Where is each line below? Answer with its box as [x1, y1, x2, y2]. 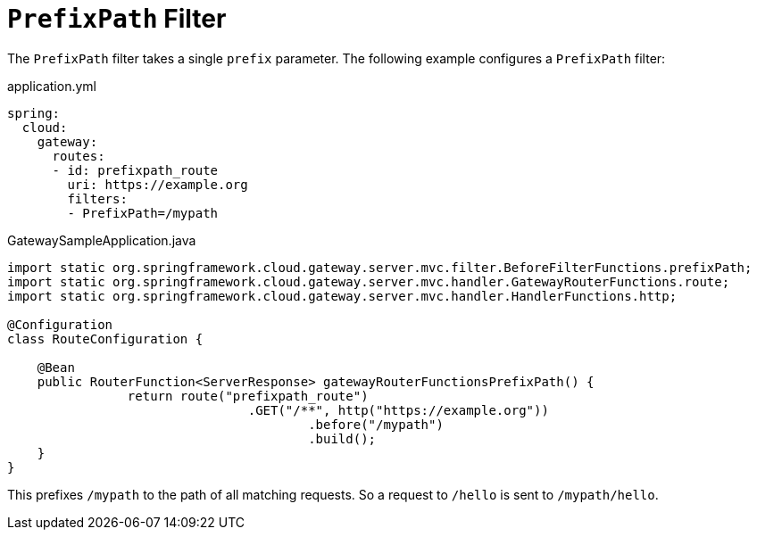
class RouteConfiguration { [7, 331, 204, 346]
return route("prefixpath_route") [127, 388, 369, 403]
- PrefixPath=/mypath [67, 205, 219, 220]
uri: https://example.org [67, 177, 248, 192]
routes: [52, 148, 105, 163]
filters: [67, 191, 128, 206]
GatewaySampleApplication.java [7, 232, 196, 248]
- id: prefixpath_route [52, 162, 219, 178]
